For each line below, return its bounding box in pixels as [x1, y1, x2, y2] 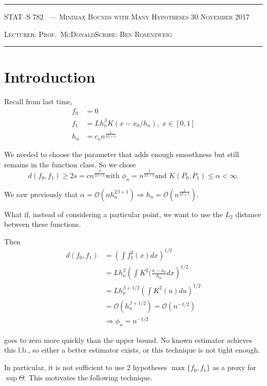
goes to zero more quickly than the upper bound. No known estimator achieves [4, 334, 252, 345]
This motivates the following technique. [29, 372, 152, 382]
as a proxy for [212, 362, 256, 373]
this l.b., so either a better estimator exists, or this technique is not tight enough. [4, 344, 260, 355]
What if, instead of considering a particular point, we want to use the [4, 208, 223, 219]
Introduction [4, 66, 96, 87]
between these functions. [4, 219, 81, 229]
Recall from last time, [4, 96, 72, 107]
